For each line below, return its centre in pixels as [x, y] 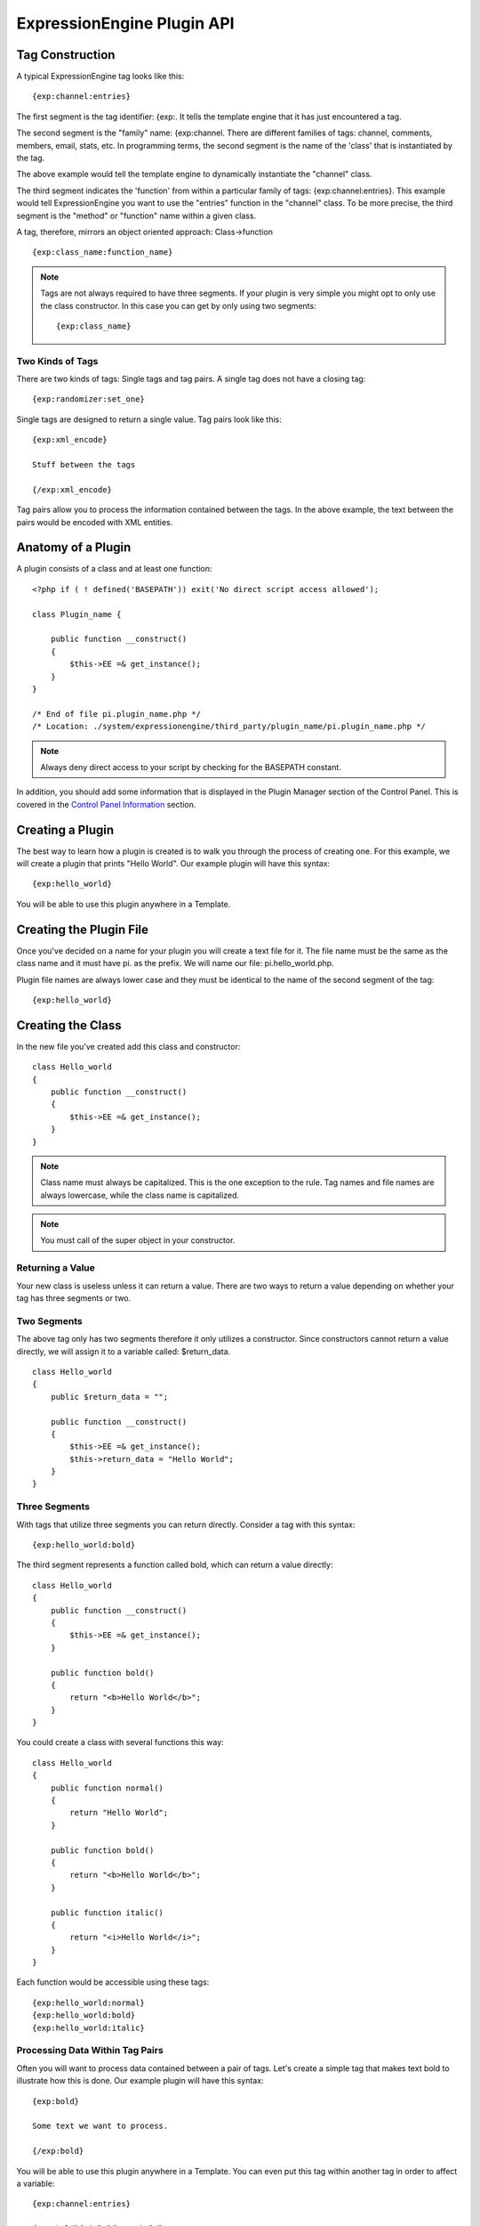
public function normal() [107, 1788]
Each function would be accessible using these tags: [113, 1982]
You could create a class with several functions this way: [120, 1743]
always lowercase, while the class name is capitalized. [140, 1195]
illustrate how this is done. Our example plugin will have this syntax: [140, 2081]
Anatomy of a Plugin [74, 548]
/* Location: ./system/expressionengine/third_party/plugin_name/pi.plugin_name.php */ [229, 727]
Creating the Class [69, 1025]
